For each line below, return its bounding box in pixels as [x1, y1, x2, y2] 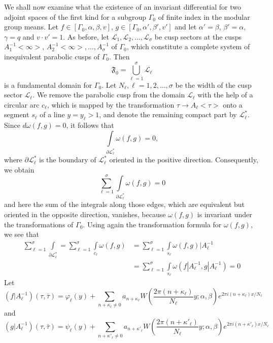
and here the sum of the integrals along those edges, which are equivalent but [4, 199, 245, 210]
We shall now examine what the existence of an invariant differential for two [4, 2, 241, 12]
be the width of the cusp [175, 79, 252, 90]
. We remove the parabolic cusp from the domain [32, 89, 185, 100]
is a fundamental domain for [4, 79, 92, 90]
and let [175, 21, 197, 32]
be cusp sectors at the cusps [154, 31, 242, 42]
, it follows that [66, 120, 114, 130]
